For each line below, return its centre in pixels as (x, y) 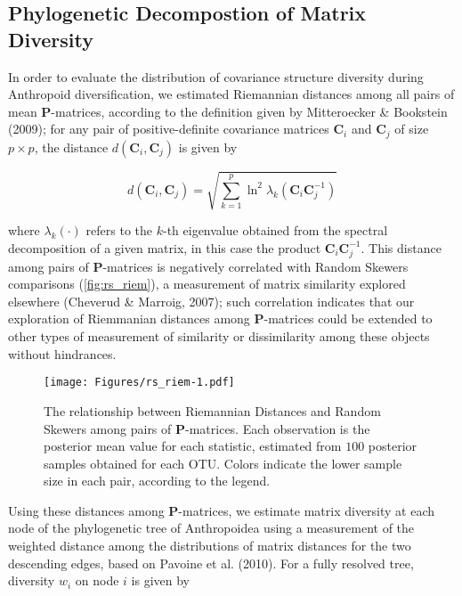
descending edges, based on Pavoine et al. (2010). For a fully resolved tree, (211, 563)
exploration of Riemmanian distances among (129, 318)
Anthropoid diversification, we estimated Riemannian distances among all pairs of (231, 94)
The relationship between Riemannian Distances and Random (212, 410)
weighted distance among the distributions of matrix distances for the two (210, 546)
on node (97, 580)
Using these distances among (86, 510)
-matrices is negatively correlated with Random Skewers (255, 266)
